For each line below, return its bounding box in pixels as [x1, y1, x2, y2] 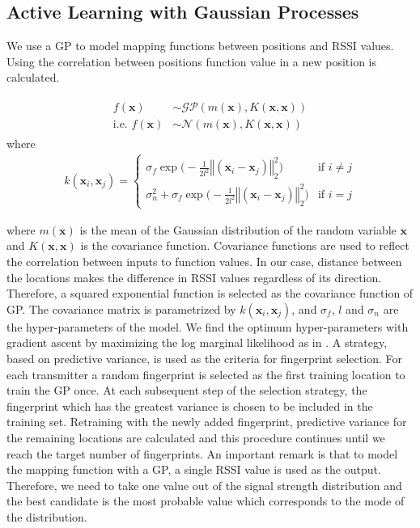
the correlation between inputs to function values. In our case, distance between [6, 253, 402, 270]
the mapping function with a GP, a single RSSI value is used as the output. [6, 461, 381, 478]
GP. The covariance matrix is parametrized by [6, 300, 236, 317]
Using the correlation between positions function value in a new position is [6, 53, 377, 70]
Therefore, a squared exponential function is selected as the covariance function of [6, 285, 414, 302]
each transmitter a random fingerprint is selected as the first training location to [6, 365, 405, 382]
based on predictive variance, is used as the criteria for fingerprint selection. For [6, 350, 402, 366]
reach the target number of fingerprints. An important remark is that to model [6, 445, 398, 462]
